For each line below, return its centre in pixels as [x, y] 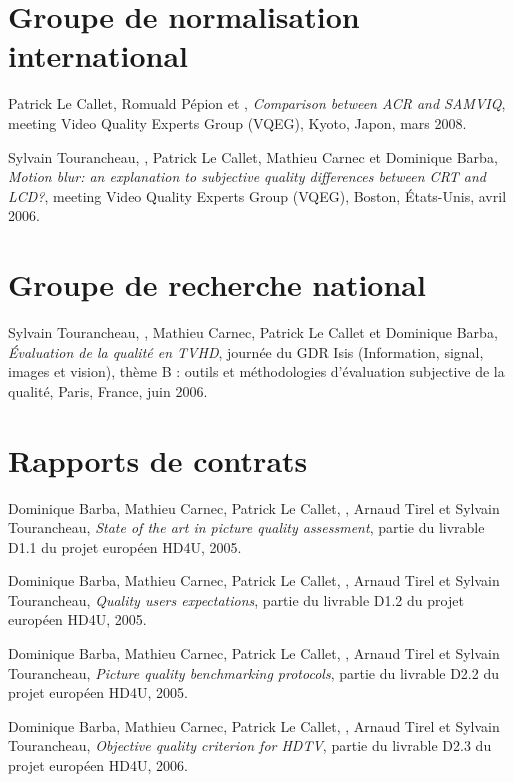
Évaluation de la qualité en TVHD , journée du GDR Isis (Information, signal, [246, 351]
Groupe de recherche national [217, 284]
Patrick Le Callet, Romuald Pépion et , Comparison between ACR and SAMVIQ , [257, 103]
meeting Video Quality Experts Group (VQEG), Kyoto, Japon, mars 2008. [237, 122]
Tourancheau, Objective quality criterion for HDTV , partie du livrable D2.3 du [250, 745]
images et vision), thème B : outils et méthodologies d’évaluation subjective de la [256, 371]
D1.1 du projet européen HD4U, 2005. [125, 546]
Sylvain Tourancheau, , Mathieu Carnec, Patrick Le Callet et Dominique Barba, [253, 332]
